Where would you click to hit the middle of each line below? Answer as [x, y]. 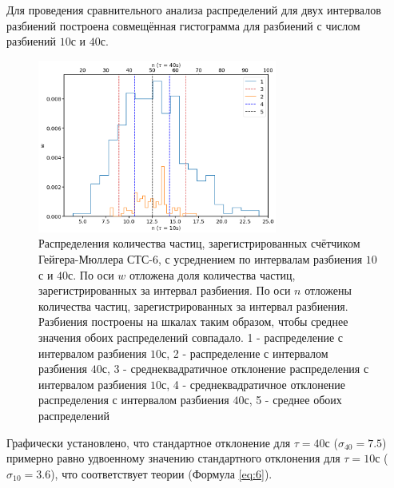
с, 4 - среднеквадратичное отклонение [253, 384]
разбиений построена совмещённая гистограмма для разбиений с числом [183, 25]
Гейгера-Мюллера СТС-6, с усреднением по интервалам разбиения [201, 259]
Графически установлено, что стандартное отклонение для [149, 442]
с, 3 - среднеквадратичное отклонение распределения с [235, 369]
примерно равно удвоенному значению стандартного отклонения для [173, 458]
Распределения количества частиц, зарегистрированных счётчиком [199, 243]
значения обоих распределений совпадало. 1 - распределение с [191, 337]
